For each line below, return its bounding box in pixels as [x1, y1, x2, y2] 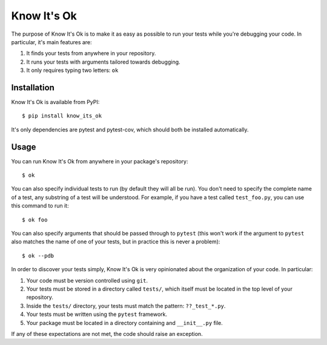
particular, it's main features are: [11, 38, 92, 45]
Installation [11, 82, 54, 93]
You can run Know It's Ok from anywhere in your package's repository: [11, 157, 188, 165]
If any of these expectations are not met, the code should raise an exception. [11, 330, 203, 337]
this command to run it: [11, 202, 69, 209]
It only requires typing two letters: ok [26, 67, 119, 74]
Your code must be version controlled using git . [26, 277, 148, 284]
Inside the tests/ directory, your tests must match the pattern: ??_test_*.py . [26, 302, 226, 309]
